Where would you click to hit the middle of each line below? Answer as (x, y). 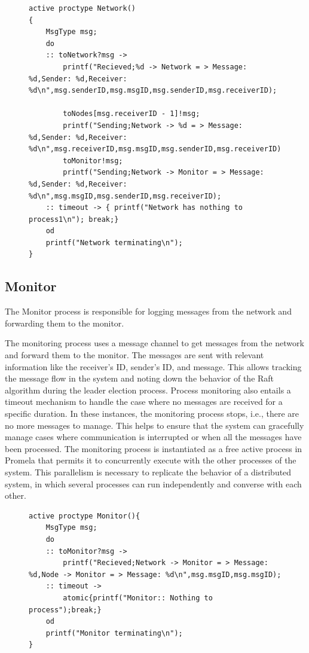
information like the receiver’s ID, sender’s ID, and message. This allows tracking (153, 366)
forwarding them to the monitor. (65, 323)
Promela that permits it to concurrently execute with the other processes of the (151, 460)
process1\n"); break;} (74, 219)
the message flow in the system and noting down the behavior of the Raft (140, 378)
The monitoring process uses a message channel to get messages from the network (154, 343)
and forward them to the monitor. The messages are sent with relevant (134, 355)
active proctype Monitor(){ (85, 516)
